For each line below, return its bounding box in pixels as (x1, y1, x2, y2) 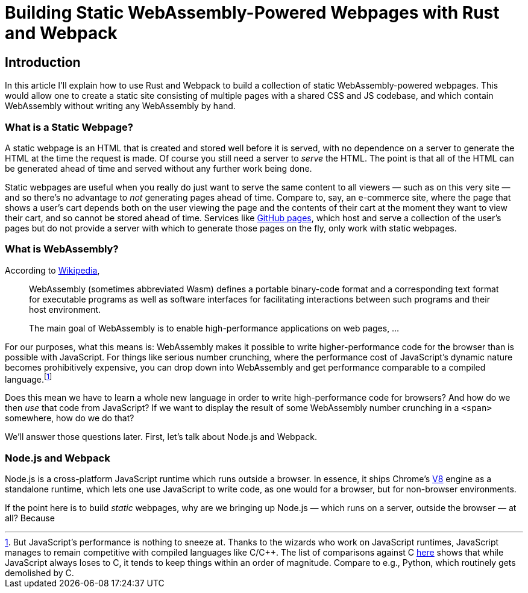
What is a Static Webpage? (5, 121, 133, 133)
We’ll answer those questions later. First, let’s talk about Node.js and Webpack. (5, 431, 317, 442)
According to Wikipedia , (5, 265, 100, 275)
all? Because (5, 513, 55, 524)
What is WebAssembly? (5, 243, 119, 256)
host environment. (29, 304, 101, 315)
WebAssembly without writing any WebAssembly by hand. (5, 101, 236, 111)
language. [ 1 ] (5, 372, 52, 384)
